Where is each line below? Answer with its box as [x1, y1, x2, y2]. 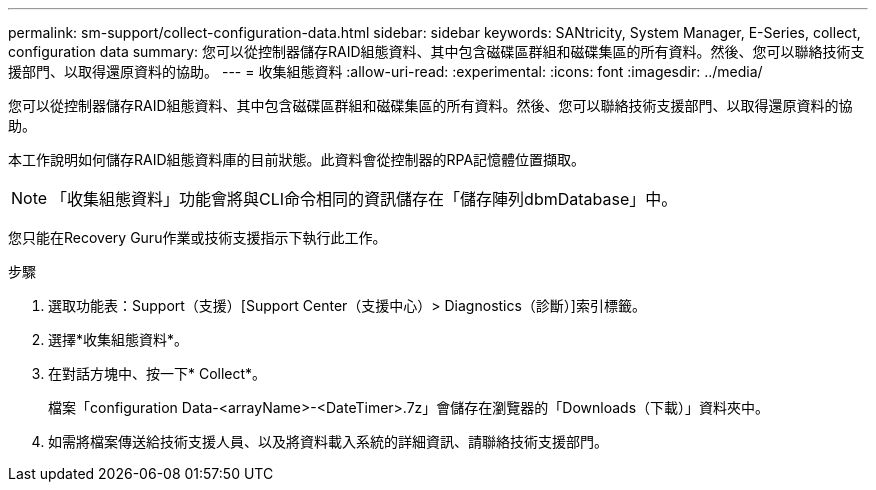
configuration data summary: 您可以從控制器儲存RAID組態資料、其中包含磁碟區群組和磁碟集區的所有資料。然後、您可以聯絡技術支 [8, 43, 865, 60]
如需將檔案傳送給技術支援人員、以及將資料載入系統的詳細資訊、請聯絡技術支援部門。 [48, 433, 608, 450]
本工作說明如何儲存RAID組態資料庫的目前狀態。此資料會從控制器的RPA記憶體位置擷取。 [8, 151, 586, 168]
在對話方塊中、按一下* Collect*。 [48, 365, 267, 382]
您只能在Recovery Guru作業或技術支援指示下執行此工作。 [8, 229, 387, 246]
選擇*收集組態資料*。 [48, 331, 189, 348]
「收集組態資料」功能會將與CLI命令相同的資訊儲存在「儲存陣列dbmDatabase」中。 [51, 189, 678, 209]
